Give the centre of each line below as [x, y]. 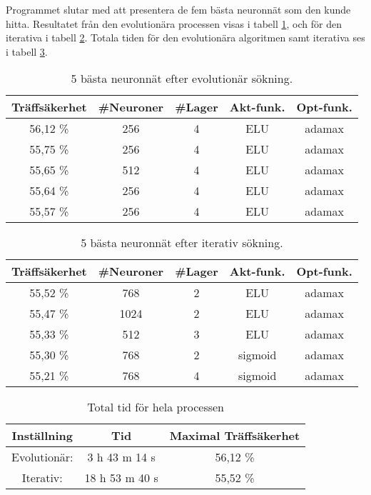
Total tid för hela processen [156, 407]
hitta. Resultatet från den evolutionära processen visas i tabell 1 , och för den [174, 23]
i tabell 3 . [27, 51]
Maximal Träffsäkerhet [235, 436]
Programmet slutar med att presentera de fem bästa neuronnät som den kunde [178, 9]
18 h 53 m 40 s [121, 478]
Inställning [42, 436]
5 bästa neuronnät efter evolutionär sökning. [182, 79]
